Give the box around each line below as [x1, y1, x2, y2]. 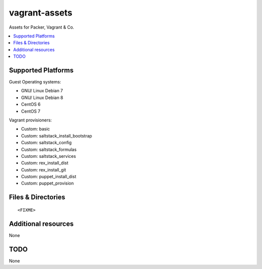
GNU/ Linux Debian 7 [21, 88, 63, 94]
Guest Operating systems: [9, 79, 62, 85]
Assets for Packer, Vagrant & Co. [9, 24, 75, 30]
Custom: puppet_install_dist [21, 174, 77, 180]
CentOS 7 [21, 108, 41, 114]
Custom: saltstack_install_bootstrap [21, 133, 92, 138]
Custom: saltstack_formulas [21, 146, 77, 152]
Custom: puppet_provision [21, 180, 74, 186]
